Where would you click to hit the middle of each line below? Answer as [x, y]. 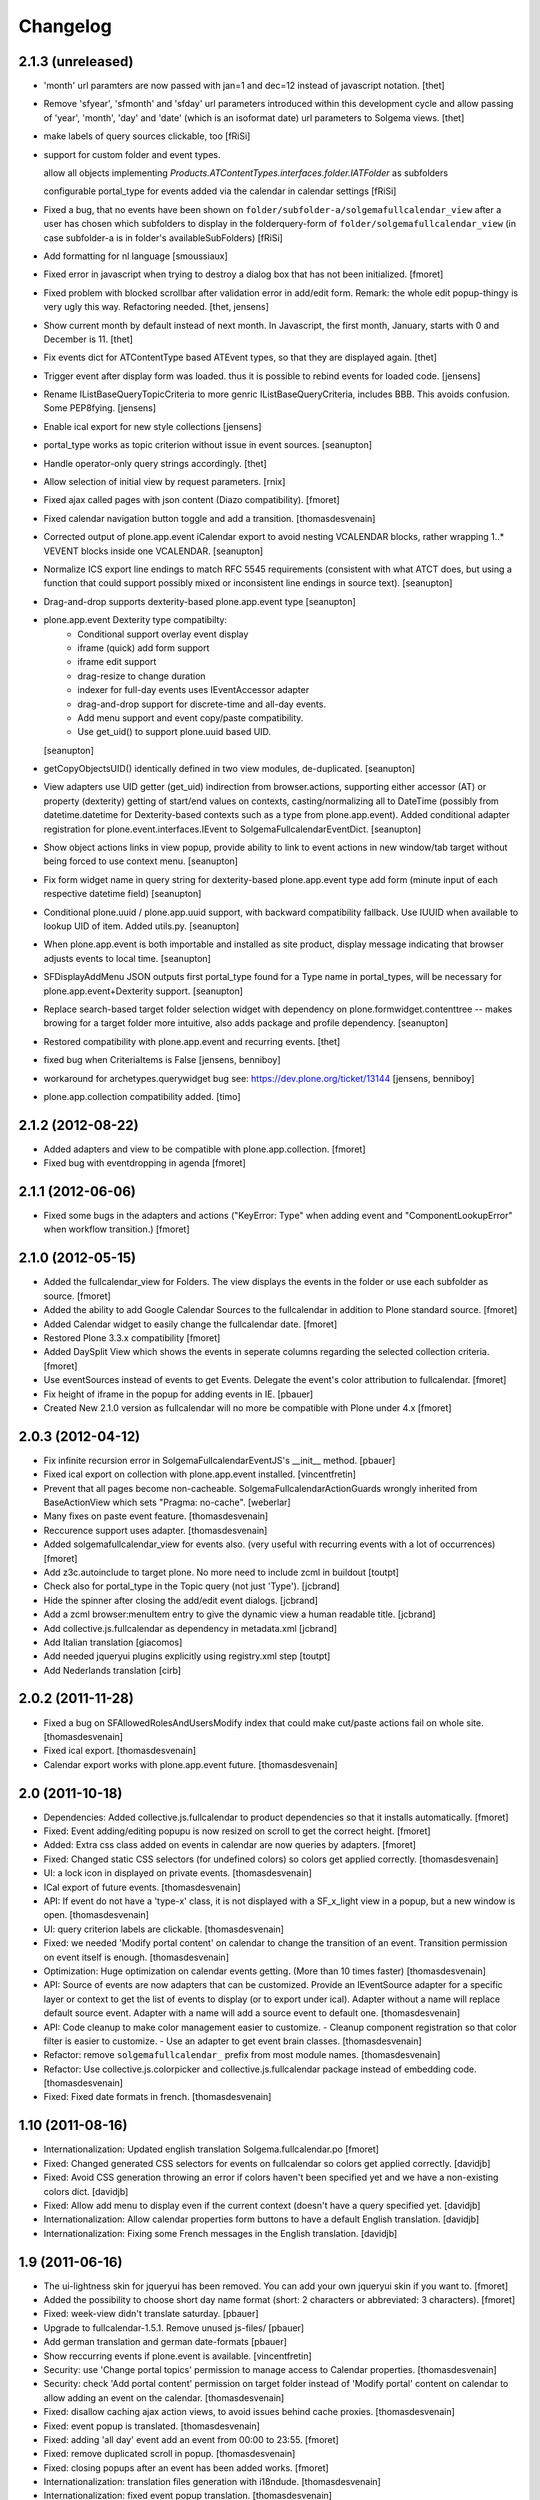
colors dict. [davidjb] [86, 2191]
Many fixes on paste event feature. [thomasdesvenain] [156, 1516]
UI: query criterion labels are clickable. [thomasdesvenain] [164, 1929]
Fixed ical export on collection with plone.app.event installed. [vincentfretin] [200, 1474]
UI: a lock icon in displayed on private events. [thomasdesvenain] [177, 1873]
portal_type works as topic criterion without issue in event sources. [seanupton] [208, 445]
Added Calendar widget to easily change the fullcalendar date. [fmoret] [190, 1324]
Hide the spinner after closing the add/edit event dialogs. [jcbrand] [181, 1600]
